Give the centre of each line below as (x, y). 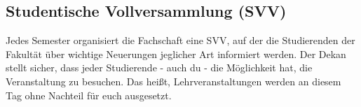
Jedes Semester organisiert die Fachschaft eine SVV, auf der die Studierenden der (180, 40)
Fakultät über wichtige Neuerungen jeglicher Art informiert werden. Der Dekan (176, 53)
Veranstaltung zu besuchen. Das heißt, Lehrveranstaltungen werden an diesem (173, 81)
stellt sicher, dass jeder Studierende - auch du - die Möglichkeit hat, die (159, 67)
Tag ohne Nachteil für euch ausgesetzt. (89, 95)
